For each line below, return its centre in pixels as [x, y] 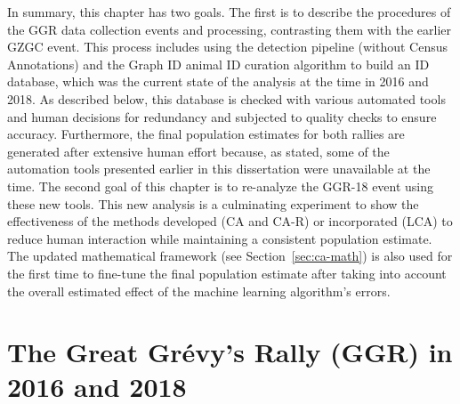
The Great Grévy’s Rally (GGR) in [230, 352]
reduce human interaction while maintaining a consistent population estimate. [220, 238]
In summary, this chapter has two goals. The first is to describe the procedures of [229, 12]
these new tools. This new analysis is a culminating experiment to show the [213, 203]
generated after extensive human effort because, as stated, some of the [198, 151]
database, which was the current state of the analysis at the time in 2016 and [218, 81]
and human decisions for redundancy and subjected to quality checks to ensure [222, 116]
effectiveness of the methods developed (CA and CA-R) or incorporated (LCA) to [230, 221]
